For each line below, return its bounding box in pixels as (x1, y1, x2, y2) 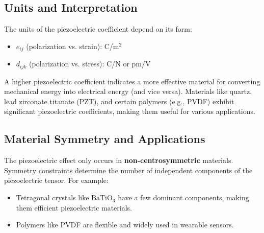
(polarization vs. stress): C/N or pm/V (29, 58, 151, 69)
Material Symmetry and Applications (4, 131, 205, 147)
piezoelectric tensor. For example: (4, 175, 109, 185)
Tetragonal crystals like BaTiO (16, 192, 113, 203)
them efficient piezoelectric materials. (16, 202, 133, 213)
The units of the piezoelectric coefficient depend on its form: (4, 24, 192, 34)
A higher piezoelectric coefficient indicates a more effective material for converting (4, 76, 260, 86)
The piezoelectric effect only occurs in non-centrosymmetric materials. (4, 155, 233, 166)
